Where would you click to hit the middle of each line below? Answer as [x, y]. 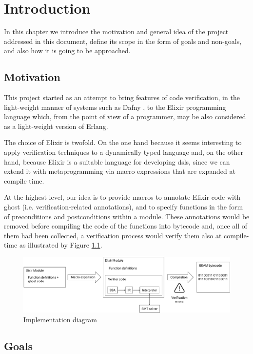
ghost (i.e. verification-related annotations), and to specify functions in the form [124, 207]
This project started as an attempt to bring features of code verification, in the [122, 97]
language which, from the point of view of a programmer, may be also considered [125, 116]
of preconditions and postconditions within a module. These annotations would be [127, 216]
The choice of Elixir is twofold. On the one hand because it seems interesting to [123, 142]
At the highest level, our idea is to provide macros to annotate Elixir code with [122, 197]
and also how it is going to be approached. [67, 51]
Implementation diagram [60, 319]
